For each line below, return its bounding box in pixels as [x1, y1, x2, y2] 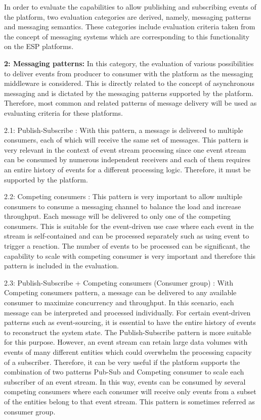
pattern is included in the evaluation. [4, 260, 119, 271]
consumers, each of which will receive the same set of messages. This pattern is [4, 134, 248, 145]
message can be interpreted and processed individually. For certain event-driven [4, 307, 251, 317]
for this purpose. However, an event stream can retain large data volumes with [4, 337, 248, 347]
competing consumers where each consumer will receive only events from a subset [4, 386, 256, 397]
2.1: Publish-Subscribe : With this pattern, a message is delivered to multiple [4, 124, 243, 135]
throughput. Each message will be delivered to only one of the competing [4, 211, 231, 221]
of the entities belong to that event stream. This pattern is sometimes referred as [4, 396, 255, 406]
